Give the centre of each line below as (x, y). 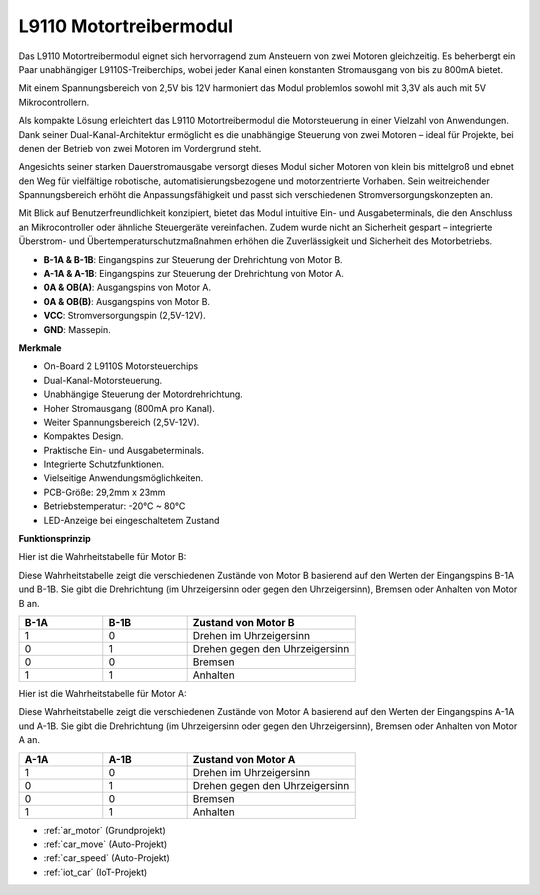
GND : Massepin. (77, 329)
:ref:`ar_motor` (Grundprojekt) (105, 830)
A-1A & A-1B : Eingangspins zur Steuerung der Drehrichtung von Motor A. (194, 274)
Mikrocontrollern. (54, 102)
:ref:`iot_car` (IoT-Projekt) (95, 872)
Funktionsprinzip (55, 539)
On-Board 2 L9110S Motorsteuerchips (121, 366)
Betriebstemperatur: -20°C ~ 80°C (114, 506)
